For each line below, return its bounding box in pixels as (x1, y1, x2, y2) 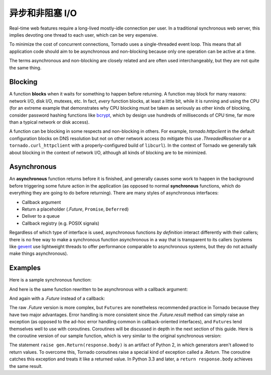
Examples (9, 264, 41, 272)
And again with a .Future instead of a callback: (9, 296, 105, 302)
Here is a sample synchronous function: (9, 277, 92, 283)
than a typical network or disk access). (9, 119, 90, 125)
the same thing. (9, 64, 42, 70)
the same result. (9, 363, 43, 369)
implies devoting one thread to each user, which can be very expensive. (9, 32, 158, 38)
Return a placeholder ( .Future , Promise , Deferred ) (22, 206, 129, 212)
